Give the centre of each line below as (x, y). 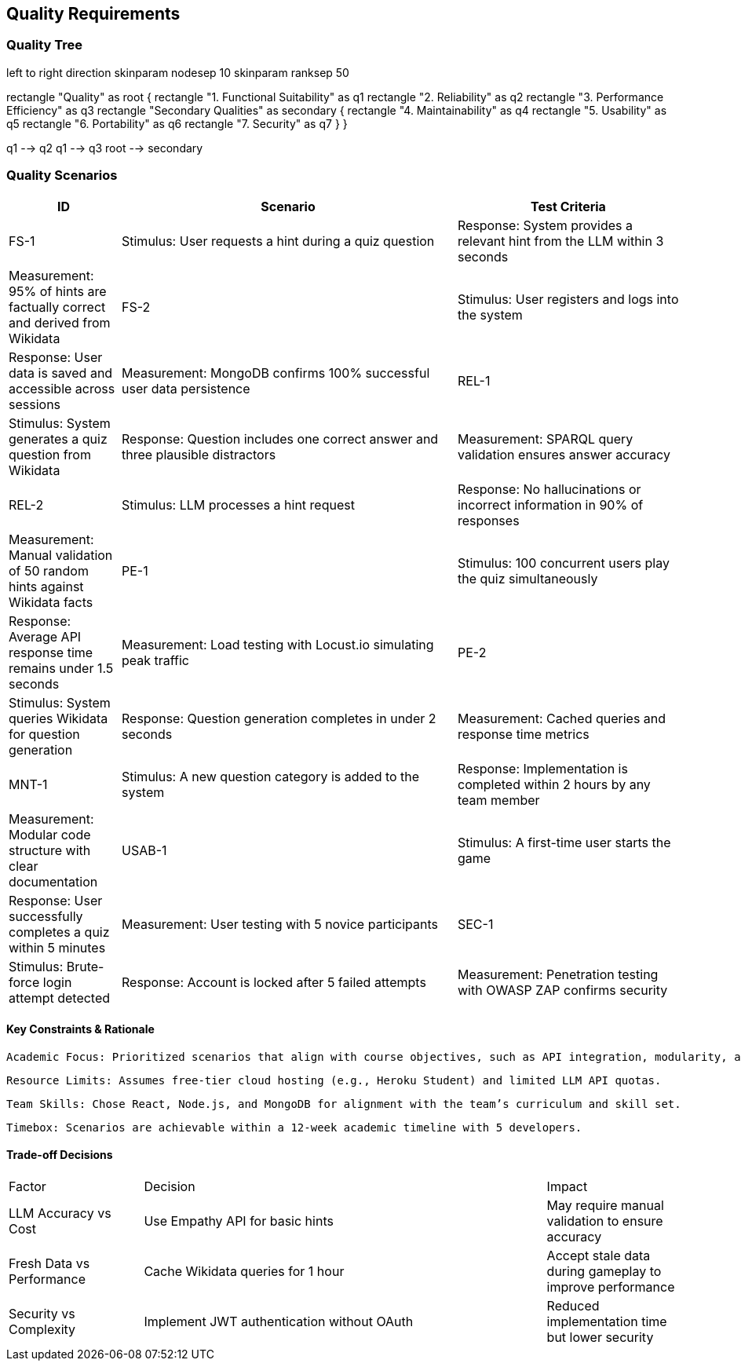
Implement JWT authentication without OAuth (279, 1321)
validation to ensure (605, 1221)
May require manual (605, 1205)
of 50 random (49, 570)
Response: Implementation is (542, 768)
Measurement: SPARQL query (545, 439)
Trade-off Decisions (60, 1155)
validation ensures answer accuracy (564, 454)
